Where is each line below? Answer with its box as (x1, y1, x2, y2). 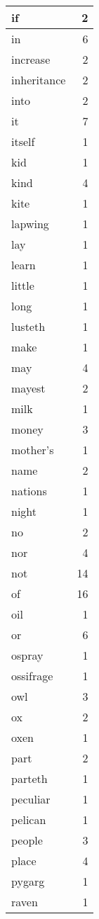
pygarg (11, 873, 45, 889)
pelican (11, 811, 46, 828)
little (11, 277, 34, 293)
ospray (11, 647, 44, 663)
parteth (11, 770, 48, 786)
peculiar (11, 791, 51, 807)
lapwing (11, 215, 49, 232)
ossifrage (11, 667, 53, 684)
